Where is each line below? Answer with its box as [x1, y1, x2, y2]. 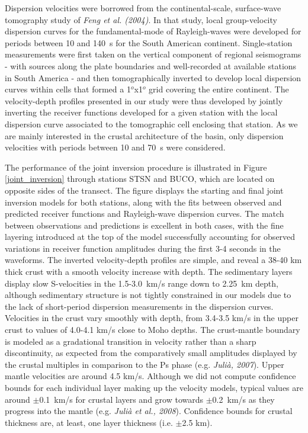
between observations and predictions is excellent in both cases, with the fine [5, 219, 284, 231]
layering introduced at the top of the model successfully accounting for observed [5, 230, 296, 243]
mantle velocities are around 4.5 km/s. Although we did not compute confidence [5, 370, 296, 382]
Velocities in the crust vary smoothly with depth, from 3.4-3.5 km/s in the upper [5, 312, 299, 324]
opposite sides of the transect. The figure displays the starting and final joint [5, 184, 284, 196]
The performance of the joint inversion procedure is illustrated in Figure [5, 161, 267, 173]
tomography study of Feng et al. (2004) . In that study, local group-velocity [5, 13, 277, 25]
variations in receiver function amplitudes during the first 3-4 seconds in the [5, 242, 281, 254]
